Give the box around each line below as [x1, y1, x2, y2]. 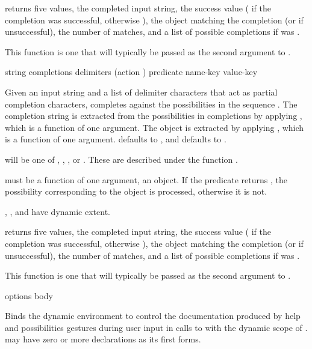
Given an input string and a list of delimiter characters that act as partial [5, 85, 278, 98]
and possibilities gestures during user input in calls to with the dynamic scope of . [5, 321, 308, 333]
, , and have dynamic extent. [5, 205, 110, 217]
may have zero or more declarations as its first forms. [5, 333, 201, 345]
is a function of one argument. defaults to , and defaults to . [5, 133, 226, 145]
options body [5, 289, 53, 302]
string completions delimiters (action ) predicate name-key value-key [5, 65, 258, 78]
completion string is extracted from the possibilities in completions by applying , [5, 109, 302, 122]
